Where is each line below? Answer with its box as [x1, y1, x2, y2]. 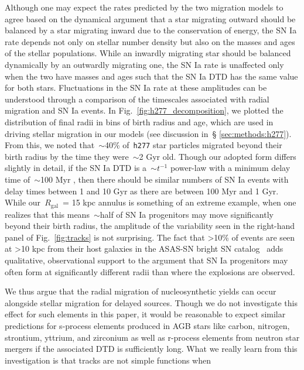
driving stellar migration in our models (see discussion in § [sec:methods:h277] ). [5, 127, 292, 139]
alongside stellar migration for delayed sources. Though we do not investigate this [5, 296, 298, 309]
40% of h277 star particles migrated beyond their [104, 139, 282, 151]
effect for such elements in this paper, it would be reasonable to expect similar [5, 308, 286, 320]
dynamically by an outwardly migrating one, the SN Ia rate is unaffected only [5, 58, 284, 70]
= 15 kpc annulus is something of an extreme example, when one [63, 196, 296, 208]
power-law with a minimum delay [170, 162, 291, 174]
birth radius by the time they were [5, 150, 129, 162]
